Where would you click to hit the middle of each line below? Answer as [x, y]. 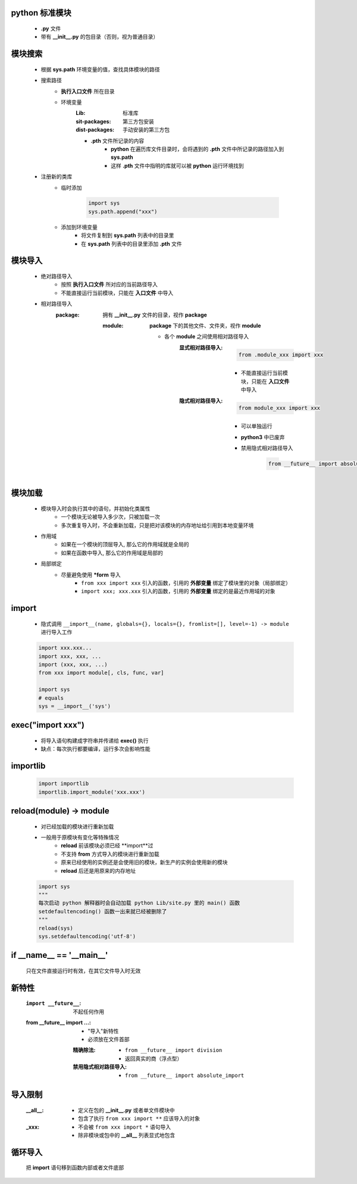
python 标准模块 [41, 13]
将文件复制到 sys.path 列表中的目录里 [128, 236]
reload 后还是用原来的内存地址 [98, 870]
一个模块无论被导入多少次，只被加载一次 [110, 517]
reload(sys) [56, 928]
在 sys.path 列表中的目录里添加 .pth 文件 [131, 243]
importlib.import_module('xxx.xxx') [92, 792]
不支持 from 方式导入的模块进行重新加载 [110, 854]
